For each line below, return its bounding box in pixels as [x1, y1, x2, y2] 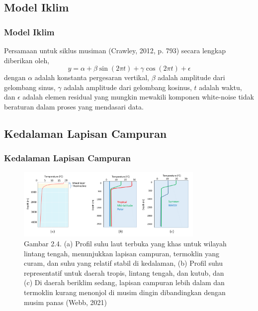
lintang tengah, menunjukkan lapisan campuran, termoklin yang [24, 248, 220, 258]
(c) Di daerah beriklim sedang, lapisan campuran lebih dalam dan [24, 277, 225, 288]
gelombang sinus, [4, 82, 56, 92]
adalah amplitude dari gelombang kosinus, [64, 82, 192, 92]
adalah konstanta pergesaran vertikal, [34, 72, 149, 83]
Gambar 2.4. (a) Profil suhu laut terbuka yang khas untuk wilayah [24, 238, 227, 249]
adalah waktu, [199, 82, 242, 92]
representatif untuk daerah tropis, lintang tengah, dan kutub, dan [24, 267, 224, 278]
